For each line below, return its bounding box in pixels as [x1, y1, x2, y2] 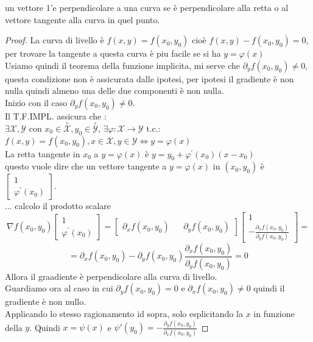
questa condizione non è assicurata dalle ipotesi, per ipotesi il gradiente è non [5, 72, 294, 85]
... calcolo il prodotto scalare [5, 199, 111, 212]
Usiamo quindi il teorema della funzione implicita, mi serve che [5, 59, 240, 71]
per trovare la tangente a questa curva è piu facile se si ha [5, 47, 221, 60]
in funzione [253, 307, 295, 320]
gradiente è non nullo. [5, 295, 86, 308]
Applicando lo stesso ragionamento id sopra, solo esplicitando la [5, 307, 243, 320]
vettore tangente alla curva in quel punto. [5, 13, 160, 26]
